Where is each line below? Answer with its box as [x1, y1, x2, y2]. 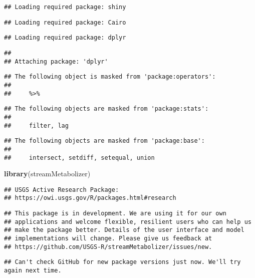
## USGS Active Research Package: [4, 186, 119, 193]
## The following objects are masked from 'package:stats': [4, 105, 209, 113]
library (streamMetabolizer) [4, 168, 91, 179]
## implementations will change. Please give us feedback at [4, 235, 212, 242]
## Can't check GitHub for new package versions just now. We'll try [4, 258, 241, 266]
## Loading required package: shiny [4, 4, 126, 11]
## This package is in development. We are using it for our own [4, 210, 226, 217]
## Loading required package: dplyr [4, 34, 126, 42]
